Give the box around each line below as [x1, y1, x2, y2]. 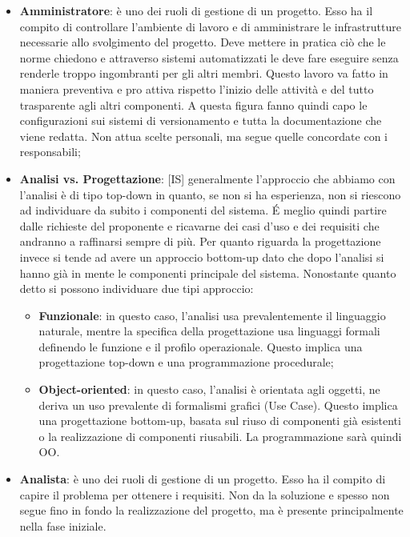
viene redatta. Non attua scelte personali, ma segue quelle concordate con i [19, 127, 388, 144]
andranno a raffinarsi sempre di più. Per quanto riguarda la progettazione [19, 233, 381, 250]
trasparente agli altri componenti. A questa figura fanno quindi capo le [19, 96, 368, 113]
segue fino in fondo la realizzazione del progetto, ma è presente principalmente [19, 502, 404, 519]
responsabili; [19, 143, 81, 160]
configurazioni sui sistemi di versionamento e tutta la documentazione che [19, 112, 382, 129]
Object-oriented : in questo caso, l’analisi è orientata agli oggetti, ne [38, 381, 380, 398]
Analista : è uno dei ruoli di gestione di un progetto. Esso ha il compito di [19, 471, 386, 487]
